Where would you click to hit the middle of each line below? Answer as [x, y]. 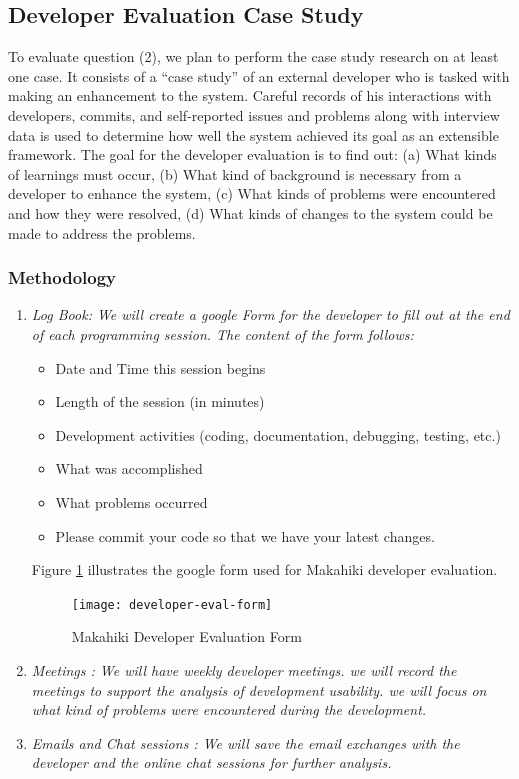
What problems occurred [131, 501]
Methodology [62, 277]
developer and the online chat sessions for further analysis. [211, 762]
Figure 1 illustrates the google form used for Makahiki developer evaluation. [264, 569]
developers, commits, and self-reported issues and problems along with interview [254, 114]
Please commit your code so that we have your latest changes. [245, 535]
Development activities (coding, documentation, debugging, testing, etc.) [278, 434]
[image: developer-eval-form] [172, 604]
